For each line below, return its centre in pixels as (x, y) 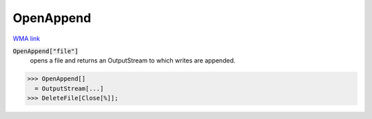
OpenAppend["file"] (45, 51)
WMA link (27, 39)
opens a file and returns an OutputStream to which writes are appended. (133, 61)
